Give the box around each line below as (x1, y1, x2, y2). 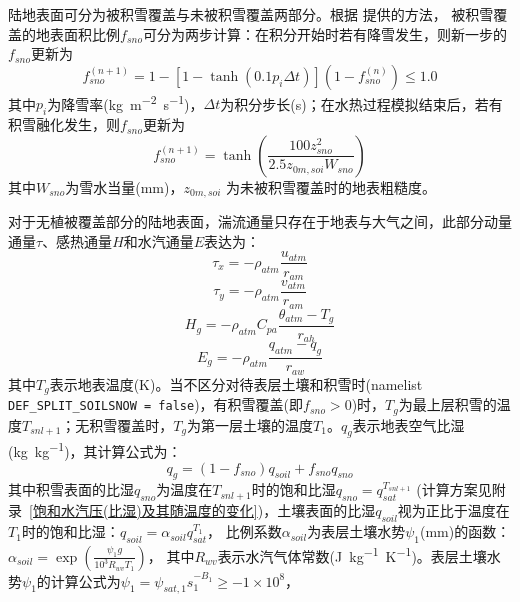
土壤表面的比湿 (277, 500, 376, 521)
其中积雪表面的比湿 (8, 479, 134, 500)
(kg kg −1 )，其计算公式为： (8, 438, 182, 462)
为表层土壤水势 (307, 521, 406, 542)
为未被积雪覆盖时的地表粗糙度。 (226, 176, 437, 197)
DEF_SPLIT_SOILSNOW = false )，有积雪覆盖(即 (8, 394, 304, 415)
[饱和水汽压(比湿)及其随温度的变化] (29, 500, 258, 521)
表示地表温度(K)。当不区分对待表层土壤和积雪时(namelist (49, 373, 423, 394)
